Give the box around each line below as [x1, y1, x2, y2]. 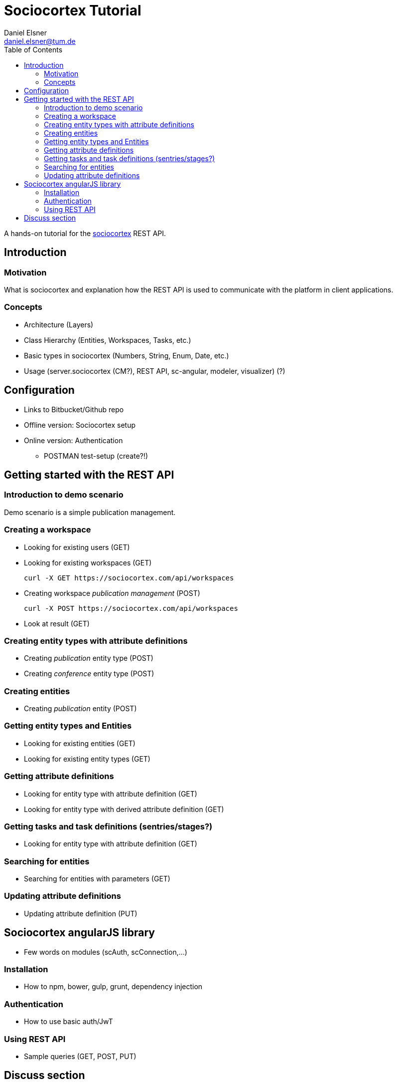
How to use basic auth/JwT [24, 1017, 113, 1026]
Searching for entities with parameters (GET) [24, 874, 170, 883]
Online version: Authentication [24, 436, 123, 445]
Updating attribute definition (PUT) [24, 909, 137, 918]
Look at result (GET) [24, 619, 90, 628]
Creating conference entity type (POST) [24, 669, 154, 678]
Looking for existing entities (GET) [24, 739, 135, 748]
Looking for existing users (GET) [24, 542, 130, 551]
